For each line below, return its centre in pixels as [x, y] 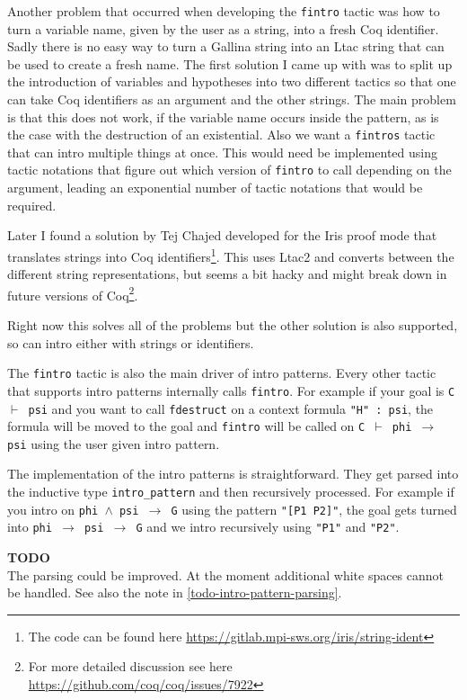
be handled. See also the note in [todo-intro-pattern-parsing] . [175, 592]
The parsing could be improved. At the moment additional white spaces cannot [226, 574]
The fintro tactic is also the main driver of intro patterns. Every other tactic [222, 373]
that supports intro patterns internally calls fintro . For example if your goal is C [231, 390]
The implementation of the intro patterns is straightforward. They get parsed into [233, 474]
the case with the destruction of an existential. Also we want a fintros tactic [221, 135]
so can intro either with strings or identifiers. [131, 342]
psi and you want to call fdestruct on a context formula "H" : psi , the [231, 408]
